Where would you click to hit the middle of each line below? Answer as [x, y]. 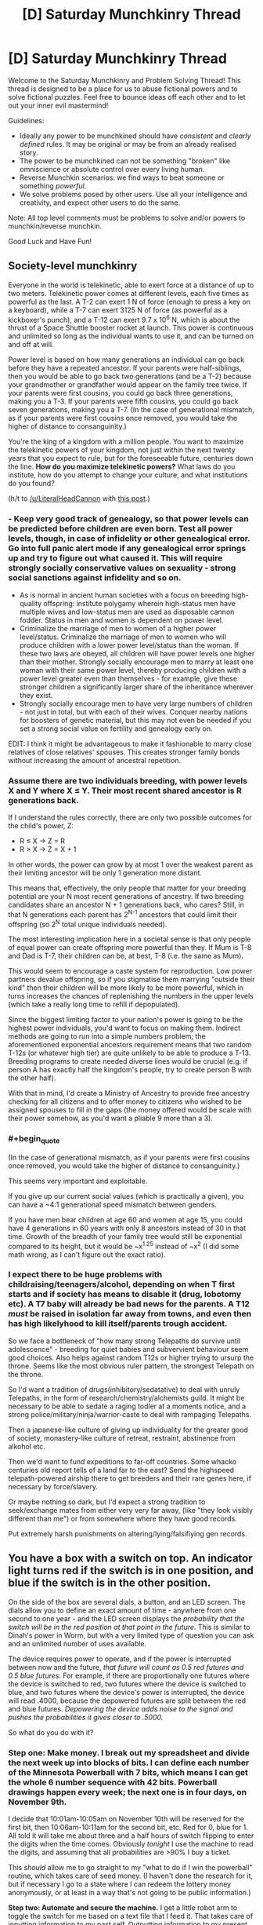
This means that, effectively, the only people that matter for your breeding [127, 888]
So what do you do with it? [51, 1732]
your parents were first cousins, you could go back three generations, [121, 393]
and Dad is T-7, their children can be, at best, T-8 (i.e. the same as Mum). [126, 956]
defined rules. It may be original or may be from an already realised [128, 144]
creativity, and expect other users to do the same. [100, 203]
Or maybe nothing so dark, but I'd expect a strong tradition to [107, 1502]
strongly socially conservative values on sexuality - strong [122, 568]
